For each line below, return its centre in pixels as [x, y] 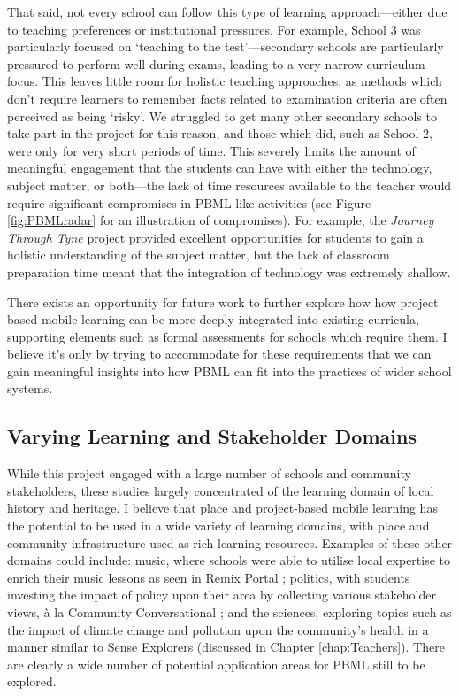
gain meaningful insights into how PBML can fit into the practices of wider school [229, 371]
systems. [30, 388]
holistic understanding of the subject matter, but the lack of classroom [199, 255]
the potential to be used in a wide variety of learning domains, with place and [218, 526]
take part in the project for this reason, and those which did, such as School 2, [220, 133]
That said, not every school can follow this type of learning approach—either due [227, 12]
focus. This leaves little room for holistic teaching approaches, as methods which [225, 81]
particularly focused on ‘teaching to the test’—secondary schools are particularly [226, 46]
